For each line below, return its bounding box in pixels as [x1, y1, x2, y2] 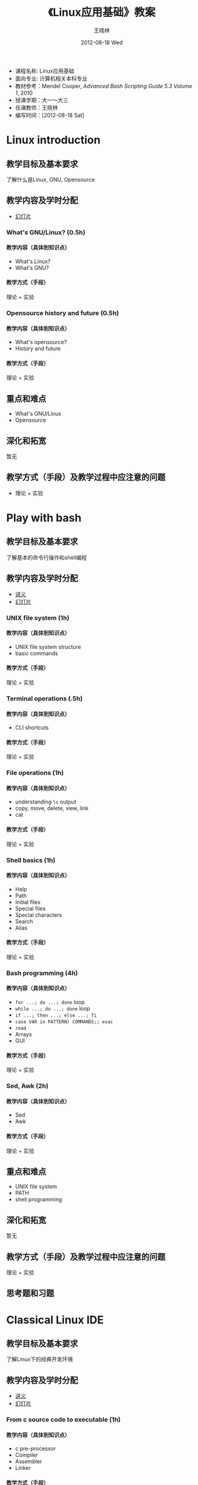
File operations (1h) [6, 769, 64, 777]
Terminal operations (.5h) [6, 694, 83, 703]
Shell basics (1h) [6, 855, 56, 864]
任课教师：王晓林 [15, 104, 58, 111]
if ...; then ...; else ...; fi [15, 1012, 97, 1018]
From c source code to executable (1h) [6, 1415, 121, 1424]
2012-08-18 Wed [81, 39, 123, 46]
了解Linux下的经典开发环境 [6, 1355, 73, 1363]
